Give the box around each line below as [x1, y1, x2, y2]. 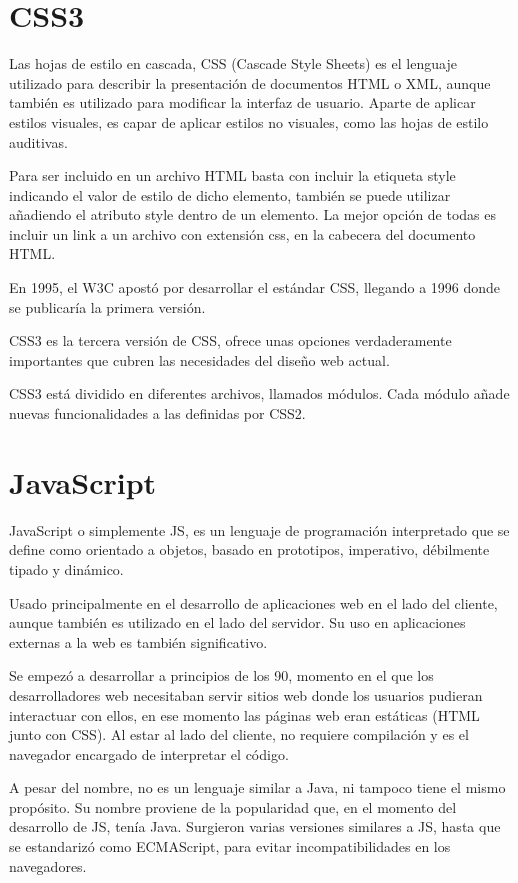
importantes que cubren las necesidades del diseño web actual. [9, 349, 390, 370]
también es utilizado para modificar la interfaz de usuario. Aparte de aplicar [9, 92, 476, 113]
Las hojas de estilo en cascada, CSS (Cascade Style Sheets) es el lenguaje [9, 53, 457, 74]
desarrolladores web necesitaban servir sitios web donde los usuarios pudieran [9, 684, 483, 705]
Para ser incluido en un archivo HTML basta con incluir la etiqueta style [9, 165, 456, 186]
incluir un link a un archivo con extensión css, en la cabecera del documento [9, 223, 476, 244]
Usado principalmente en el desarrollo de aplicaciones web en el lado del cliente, [9, 592, 498, 613]
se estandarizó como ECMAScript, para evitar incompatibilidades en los [9, 836, 451, 857]
